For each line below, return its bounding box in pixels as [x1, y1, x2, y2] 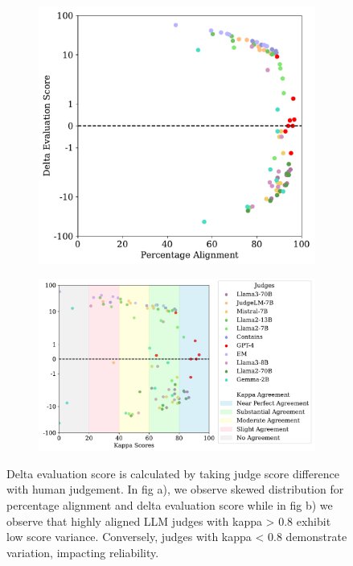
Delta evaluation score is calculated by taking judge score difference [6, 465, 339, 481]
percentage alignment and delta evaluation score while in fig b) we [6, 496, 333, 513]
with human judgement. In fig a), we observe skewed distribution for [6, 481, 344, 498]
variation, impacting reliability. [6, 543, 159, 560]
